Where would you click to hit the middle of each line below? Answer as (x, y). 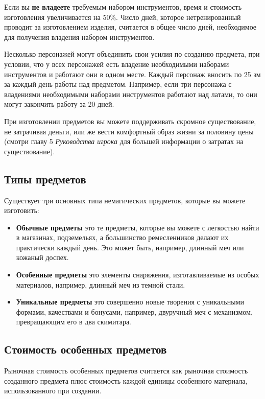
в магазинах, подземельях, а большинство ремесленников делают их (122, 237)
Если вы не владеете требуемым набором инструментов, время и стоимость (123, 7)
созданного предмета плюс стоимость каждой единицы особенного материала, (126, 380)
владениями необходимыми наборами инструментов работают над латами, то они (131, 94)
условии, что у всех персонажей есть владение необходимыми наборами (117, 64)
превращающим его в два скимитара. (74, 322)
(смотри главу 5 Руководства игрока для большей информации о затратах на (124, 141)
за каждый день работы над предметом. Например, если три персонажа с (118, 84)
